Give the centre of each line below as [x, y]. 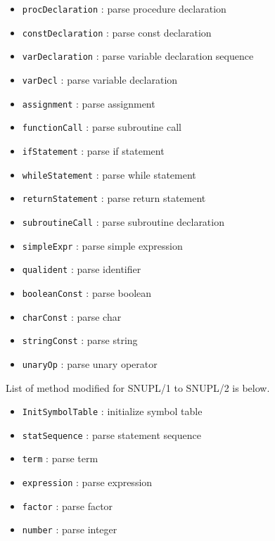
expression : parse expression [87, 482]
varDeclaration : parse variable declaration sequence [138, 56]
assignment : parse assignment [89, 103]
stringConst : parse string [80, 340]
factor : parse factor [68, 505]
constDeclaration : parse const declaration [117, 32]
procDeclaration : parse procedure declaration [124, 8]
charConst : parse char [72, 316]
